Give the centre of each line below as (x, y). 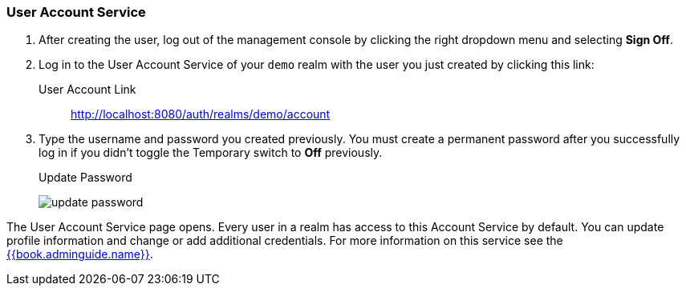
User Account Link (87, 90)
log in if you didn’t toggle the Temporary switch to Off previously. (211, 153)
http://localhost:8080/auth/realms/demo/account (201, 114)
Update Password (85, 178)
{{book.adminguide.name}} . (80, 254)
